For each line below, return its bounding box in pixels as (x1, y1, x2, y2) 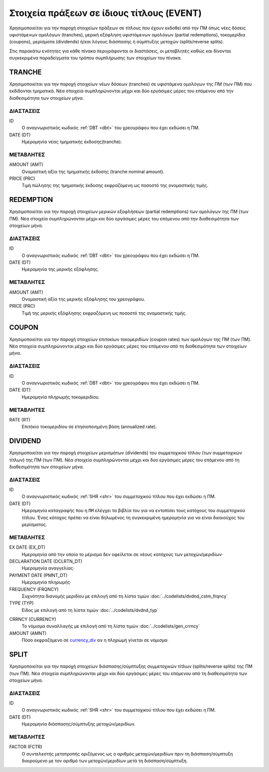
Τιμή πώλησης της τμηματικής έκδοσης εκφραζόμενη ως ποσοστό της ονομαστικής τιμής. (21, 183, 209, 189)
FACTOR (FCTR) (9, 744, 42, 750)
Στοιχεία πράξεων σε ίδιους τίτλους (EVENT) (9, 7, 202, 18)
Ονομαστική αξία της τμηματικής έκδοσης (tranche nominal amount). (21, 169, 164, 175)
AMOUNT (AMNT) (9, 630, 47, 636)
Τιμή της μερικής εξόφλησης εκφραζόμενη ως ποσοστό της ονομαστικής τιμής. (21, 310, 187, 316)
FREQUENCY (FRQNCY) (9, 586, 59, 592)
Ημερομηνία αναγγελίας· (21, 565, 75, 571)
